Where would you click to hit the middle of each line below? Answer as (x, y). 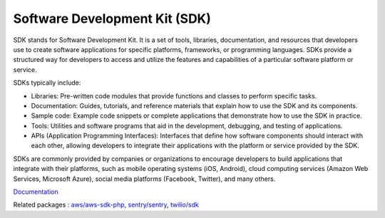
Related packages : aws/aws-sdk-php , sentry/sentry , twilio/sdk (106, 205)
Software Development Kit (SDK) (112, 19)
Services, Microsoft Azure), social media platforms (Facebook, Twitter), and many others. (144, 179)
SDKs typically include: (47, 83)
